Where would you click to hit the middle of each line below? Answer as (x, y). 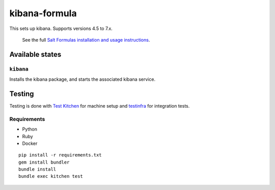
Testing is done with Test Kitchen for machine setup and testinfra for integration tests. (100, 106)
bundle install (37, 169)
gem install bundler (44, 162)
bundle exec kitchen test (51, 176)
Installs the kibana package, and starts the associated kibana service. (82, 79)
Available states (35, 54)
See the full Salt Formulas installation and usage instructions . (86, 40)
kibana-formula (43, 13)
